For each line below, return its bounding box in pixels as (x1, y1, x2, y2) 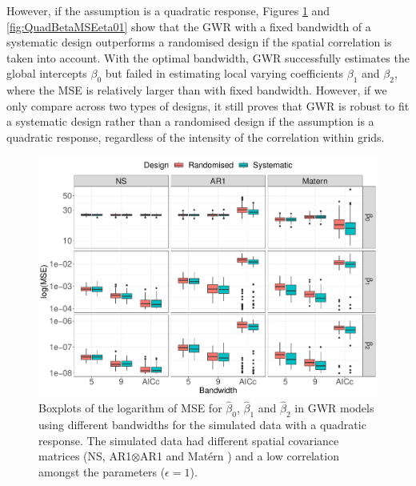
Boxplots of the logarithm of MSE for (38, 400, 222, 416)
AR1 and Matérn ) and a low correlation (140, 448, 339, 464)
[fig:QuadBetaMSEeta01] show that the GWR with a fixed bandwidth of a (6, 18, 371, 34)
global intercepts (6, 65, 87, 82)
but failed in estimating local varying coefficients (105, 65, 344, 82)
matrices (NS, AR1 (38, 448, 132, 464)
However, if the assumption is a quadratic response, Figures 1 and (6, 2, 330, 18)
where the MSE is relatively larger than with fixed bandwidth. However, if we (6, 82, 387, 98)
